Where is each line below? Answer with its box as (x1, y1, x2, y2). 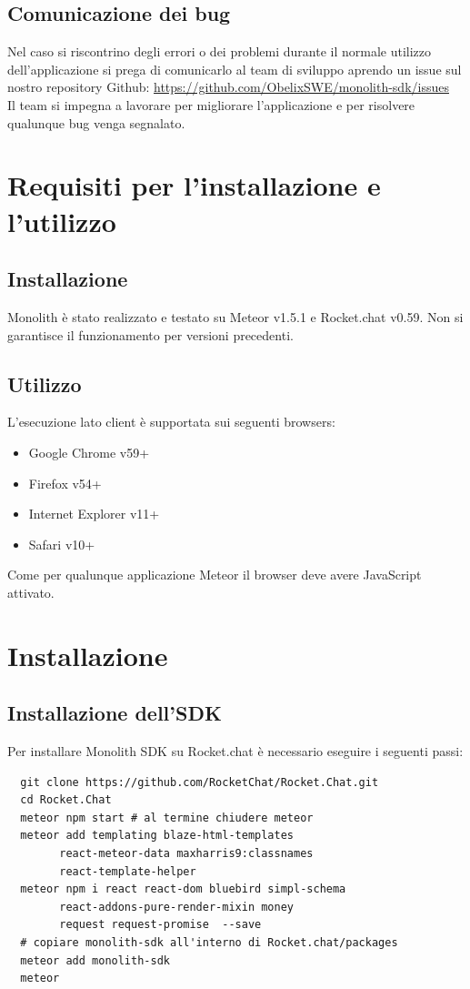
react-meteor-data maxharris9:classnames (59, 847, 314, 861)
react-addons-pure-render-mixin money (59, 900, 294, 913)
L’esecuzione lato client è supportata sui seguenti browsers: (7, 412, 335, 431)
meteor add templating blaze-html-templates (20, 829, 294, 843)
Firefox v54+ (28, 473, 102, 492)
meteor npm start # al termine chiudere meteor (20, 811, 314, 824)
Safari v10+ (28, 534, 95, 553)
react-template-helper (59, 864, 196, 878)
